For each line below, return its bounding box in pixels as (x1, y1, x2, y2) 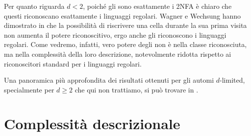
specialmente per (4, 84, 54, 94)
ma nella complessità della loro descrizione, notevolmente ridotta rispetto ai (4, 48, 231, 59)
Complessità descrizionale (4, 113, 180, 133)
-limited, (220, 75, 245, 85)
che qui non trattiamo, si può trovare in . (75, 84, 199, 94)
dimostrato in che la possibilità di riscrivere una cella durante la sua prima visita (4, 20, 247, 30)
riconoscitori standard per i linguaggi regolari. (4, 58, 142, 68)
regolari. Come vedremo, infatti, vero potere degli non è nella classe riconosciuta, (4, 39, 247, 49)
